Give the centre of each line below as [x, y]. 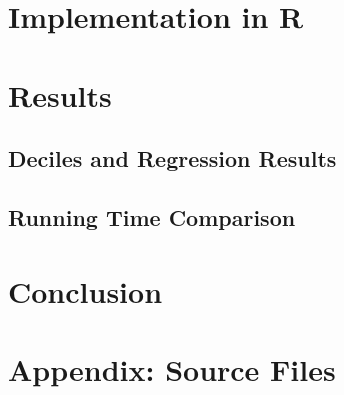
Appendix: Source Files [172, 368]
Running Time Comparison [152, 216]
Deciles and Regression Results [172, 158]
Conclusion [85, 290]
